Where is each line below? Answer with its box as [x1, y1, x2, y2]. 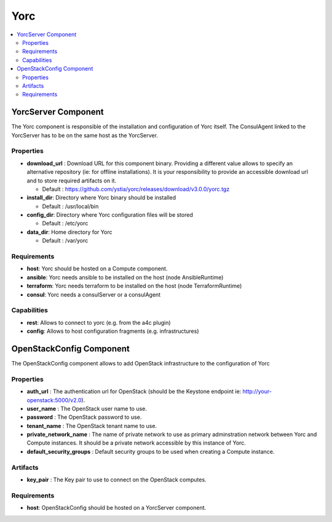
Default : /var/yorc [42, 237, 89, 244]
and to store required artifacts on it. [26, 177, 117, 184]
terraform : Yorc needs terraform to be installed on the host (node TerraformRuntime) [26, 282, 242, 290]
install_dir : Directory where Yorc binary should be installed [26, 194, 176, 201]
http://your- [242, 388, 272, 395]
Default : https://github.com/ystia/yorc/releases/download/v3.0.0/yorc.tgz [42, 185, 230, 193]
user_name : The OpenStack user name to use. [26, 405, 148, 412]
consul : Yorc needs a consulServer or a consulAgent [26, 290, 161, 298]
